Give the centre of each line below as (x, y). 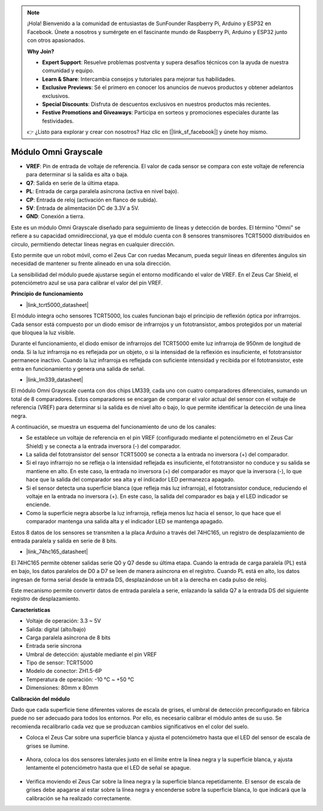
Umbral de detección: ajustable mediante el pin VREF (92, 654)
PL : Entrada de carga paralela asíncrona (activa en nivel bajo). (102, 191)
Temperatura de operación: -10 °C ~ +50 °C (80, 679)
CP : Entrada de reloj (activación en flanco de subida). (92, 200)
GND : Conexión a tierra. (55, 217)
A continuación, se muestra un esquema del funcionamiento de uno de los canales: (114, 426)
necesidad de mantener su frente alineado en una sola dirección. (91, 264)
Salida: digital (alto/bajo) (56, 629)
